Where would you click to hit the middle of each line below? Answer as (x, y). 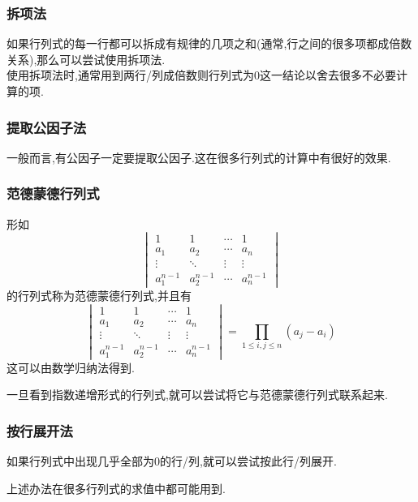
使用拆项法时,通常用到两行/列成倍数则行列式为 (130, 75)
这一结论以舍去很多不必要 (328, 75)
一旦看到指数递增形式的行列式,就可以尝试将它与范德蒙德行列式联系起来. (197, 395)
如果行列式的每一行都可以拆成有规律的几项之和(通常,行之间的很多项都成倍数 (209, 43)
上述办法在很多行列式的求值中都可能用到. (116, 488)
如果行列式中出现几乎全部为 (80, 461)
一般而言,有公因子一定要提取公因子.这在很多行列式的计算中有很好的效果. (199, 157)
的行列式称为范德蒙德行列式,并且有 (99, 296)
